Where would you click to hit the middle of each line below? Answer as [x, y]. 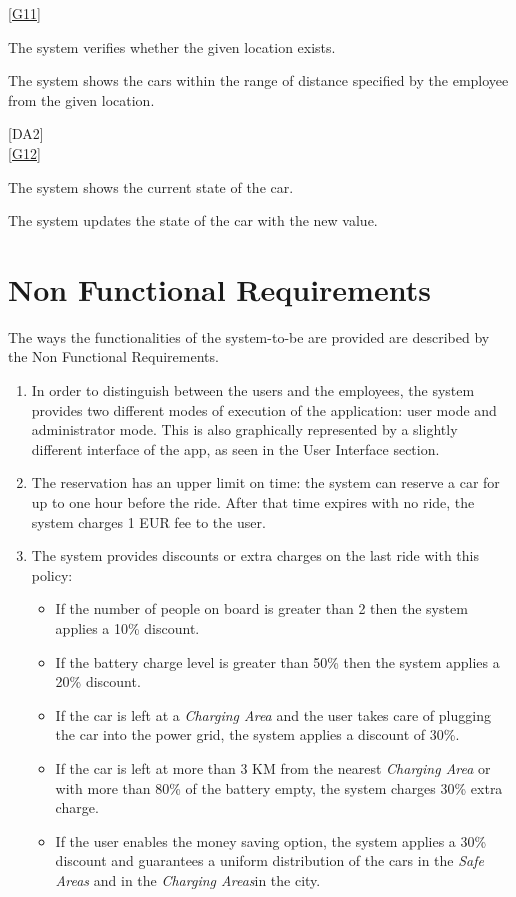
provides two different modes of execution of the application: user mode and [264, 409]
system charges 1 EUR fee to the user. [148, 521]
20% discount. [98, 681]
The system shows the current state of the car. [151, 186]
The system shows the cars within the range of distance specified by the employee [258, 80]
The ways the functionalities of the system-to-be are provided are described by [249, 336]
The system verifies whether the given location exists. [172, 46]
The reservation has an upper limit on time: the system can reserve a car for [265, 482]
